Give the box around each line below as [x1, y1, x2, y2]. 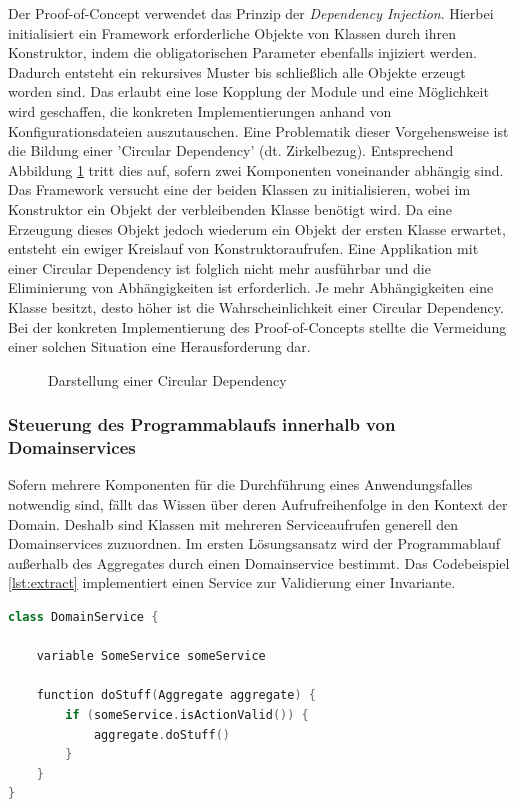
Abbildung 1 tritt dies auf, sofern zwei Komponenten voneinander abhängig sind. [8, 159, 504, 180]
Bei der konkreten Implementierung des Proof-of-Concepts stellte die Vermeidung [8, 316, 507, 337]
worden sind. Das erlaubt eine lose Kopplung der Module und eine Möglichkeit [8, 81, 489, 102]
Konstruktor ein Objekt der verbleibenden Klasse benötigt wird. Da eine [8, 198, 452, 219]
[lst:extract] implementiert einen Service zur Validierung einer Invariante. [8, 572, 456, 593]
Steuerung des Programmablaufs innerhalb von [8, 412, 396, 437]
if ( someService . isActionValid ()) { [65, 707, 309, 722]
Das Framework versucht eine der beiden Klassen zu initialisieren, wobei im [8, 179, 471, 200]
